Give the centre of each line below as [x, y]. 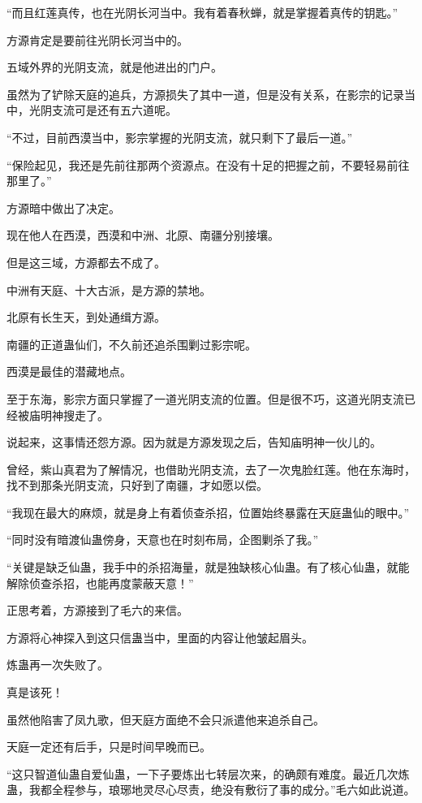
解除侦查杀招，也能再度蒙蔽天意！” [100, 583]
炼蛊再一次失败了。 [58, 665]
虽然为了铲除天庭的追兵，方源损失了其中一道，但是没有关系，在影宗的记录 [205, 94]
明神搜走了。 [74, 414]
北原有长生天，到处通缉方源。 [86, 317]
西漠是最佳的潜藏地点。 [69, 371]
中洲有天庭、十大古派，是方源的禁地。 [109, 289]
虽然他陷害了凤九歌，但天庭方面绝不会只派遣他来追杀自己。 [166, 719]
